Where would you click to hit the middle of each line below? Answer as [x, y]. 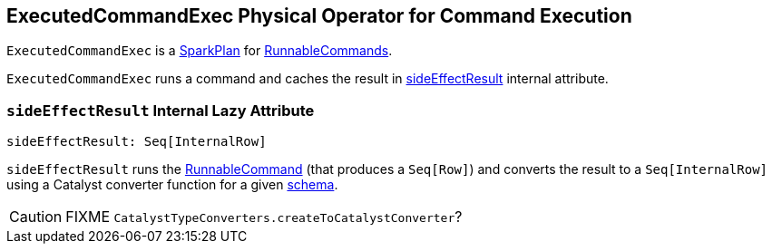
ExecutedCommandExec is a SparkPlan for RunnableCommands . [200, 51]
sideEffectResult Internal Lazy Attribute [161, 110]
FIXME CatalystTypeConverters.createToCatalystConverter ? [264, 217]
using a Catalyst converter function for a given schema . [172, 185]
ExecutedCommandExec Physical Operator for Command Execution [319, 16]
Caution [36, 217]
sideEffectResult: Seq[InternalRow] [137, 142]
